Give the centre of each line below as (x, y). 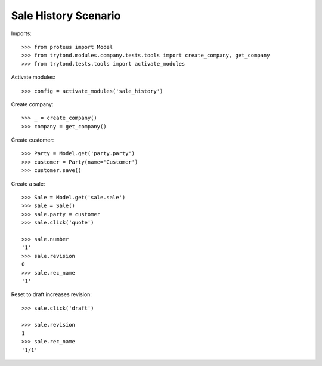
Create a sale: (28, 184)
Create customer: (32, 140)
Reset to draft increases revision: (52, 294)
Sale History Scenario (66, 16)
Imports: (21, 33)
